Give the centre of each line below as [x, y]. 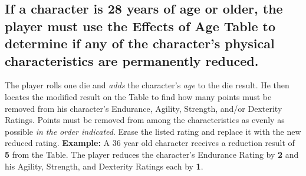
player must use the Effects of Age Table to [140, 26]
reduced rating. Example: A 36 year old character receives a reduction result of [150, 143]
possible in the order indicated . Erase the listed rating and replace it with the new [153, 131]
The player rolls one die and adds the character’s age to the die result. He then [147, 85]
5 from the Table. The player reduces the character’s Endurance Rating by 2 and [152, 154]
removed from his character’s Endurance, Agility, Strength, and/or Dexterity [144, 108]
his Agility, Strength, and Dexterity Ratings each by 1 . [104, 166]
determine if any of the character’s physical [140, 43]
